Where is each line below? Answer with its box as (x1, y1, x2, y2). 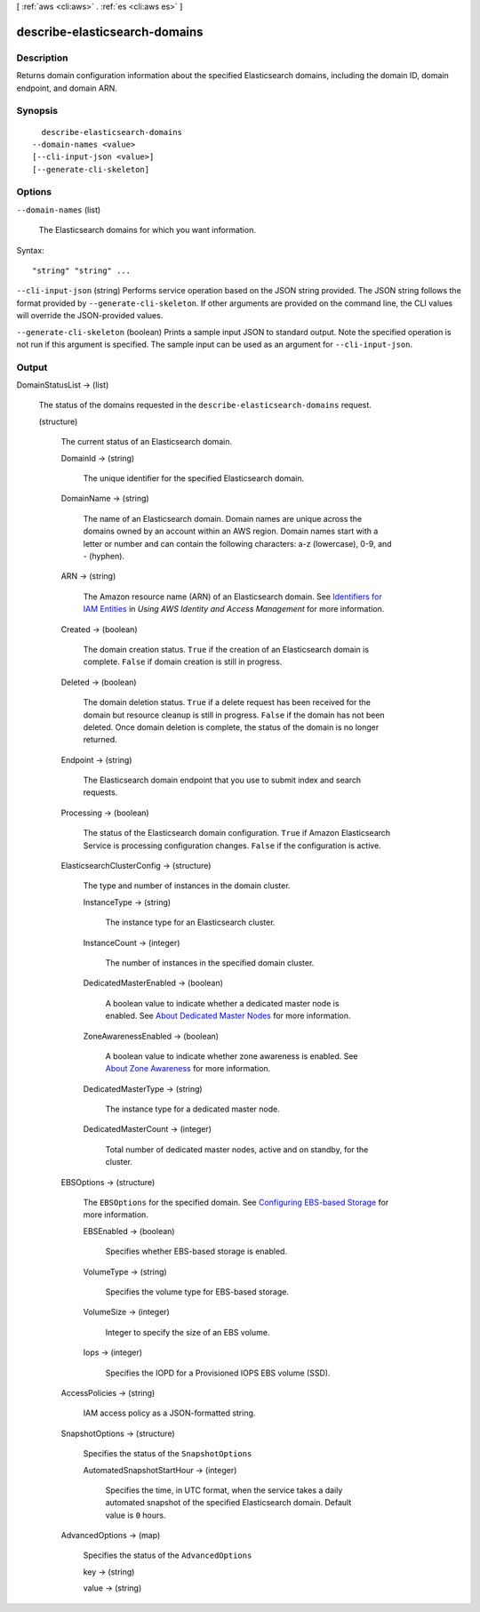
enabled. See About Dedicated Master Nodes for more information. (105, 1010, 351, 1022)
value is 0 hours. (105, 1510, 166, 1520)
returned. (83, 734, 117, 745)
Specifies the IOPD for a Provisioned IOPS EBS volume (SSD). (105, 1367, 331, 1378)
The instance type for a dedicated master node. (105, 1103, 280, 1115)
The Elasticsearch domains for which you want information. (38, 225, 257, 236)
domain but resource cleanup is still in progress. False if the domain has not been (83, 710, 386, 720)
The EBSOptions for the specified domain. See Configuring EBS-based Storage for (83, 1197, 389, 1208)
